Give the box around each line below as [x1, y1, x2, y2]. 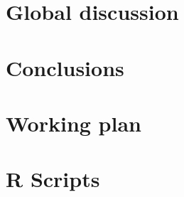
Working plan [6, 108, 141, 137]
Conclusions [6, 53, 124, 82]
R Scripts [6, 164, 100, 193]
